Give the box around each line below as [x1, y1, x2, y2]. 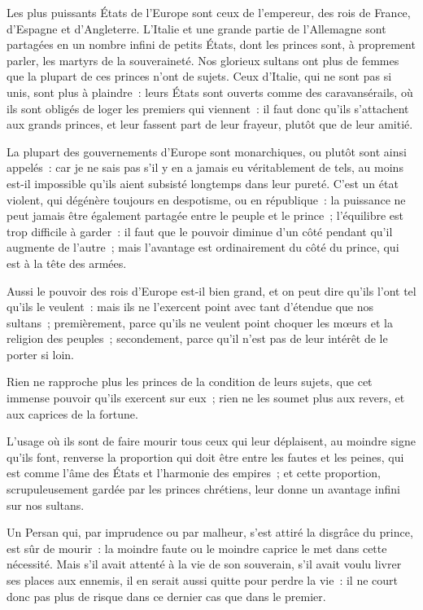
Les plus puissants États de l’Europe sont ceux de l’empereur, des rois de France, [7, 4, 411, 20]
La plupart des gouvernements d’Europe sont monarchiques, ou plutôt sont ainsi [7, 143, 407, 160]
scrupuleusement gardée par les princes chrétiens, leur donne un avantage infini [7, 481, 401, 498]
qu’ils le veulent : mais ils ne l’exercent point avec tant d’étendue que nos [7, 298, 374, 315]
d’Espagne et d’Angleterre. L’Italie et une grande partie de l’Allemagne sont [7, 20, 386, 37]
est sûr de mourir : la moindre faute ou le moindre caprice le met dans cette [7, 539, 387, 556]
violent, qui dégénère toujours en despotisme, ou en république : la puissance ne [7, 191, 406, 208]
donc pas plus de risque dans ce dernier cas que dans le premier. [7, 587, 326, 604]
